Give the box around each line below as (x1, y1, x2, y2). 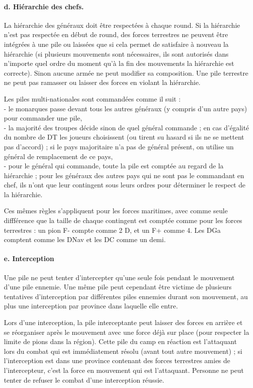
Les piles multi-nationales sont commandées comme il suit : (4, 93, 181, 103)
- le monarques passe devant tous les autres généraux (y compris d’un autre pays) (4, 103, 247, 113)
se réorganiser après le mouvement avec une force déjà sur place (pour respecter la (4, 327, 249, 337)
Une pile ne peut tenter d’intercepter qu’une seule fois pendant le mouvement (4, 272, 235, 282)
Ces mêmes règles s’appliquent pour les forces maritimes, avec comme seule (4, 205, 228, 216)
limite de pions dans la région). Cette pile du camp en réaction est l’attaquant (4, 336, 237, 347)
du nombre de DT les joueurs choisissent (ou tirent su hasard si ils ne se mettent (4, 132, 244, 142)
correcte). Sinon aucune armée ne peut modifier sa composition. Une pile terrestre (4, 67, 249, 78)
